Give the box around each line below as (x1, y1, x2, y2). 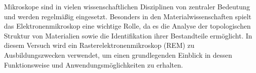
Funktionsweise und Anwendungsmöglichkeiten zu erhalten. (4, 59, 183, 70)
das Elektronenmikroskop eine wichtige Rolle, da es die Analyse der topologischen (4, 21, 251, 31)
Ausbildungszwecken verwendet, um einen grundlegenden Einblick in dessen (4, 49, 232, 60)
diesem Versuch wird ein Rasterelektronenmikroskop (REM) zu (4, 40, 195, 50)
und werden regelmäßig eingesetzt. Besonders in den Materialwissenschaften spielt (4, 11, 252, 21)
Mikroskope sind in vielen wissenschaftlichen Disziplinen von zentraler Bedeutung (4, 1, 250, 11)
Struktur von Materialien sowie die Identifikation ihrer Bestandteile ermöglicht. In (4, 30, 253, 40)
